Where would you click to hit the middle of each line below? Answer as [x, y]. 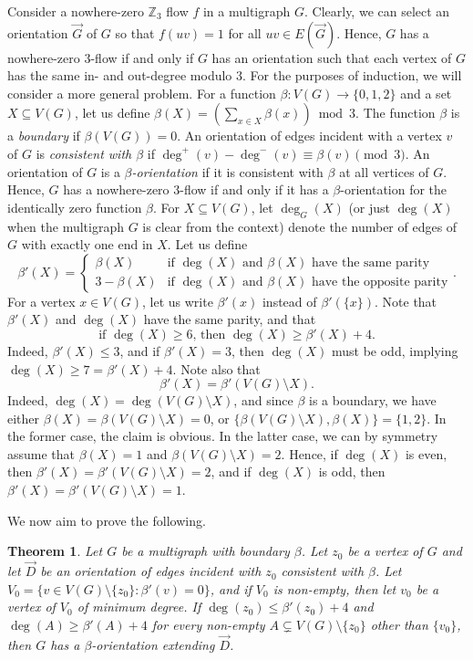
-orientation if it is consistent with [227, 171]
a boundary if [44, 136]
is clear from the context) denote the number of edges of [300, 226]
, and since [263, 400]
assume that [41, 453]
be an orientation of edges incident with [151, 571]
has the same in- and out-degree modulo [120, 75]
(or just [370, 207]
